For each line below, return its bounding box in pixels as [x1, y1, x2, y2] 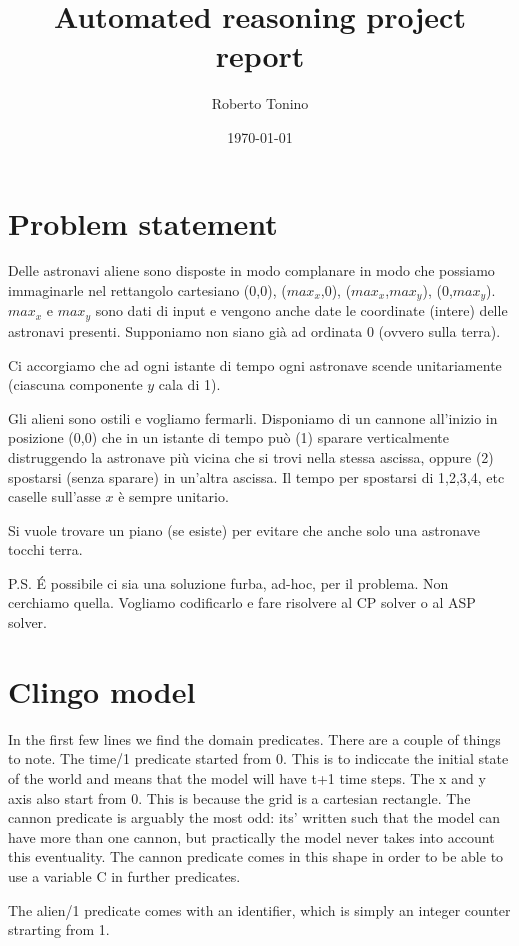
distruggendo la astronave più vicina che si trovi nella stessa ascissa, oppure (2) [8, 446, 494, 467]
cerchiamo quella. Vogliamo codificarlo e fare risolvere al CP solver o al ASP [8, 592, 476, 613]
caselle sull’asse [8, 486, 101, 507]
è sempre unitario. [118, 486, 229, 507]
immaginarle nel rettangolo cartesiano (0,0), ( [8, 280, 287, 301]
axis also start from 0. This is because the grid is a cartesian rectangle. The [8, 787, 471, 808]
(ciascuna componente [8, 374, 143, 395]
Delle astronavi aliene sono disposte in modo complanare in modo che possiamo [8, 260, 495, 281]
